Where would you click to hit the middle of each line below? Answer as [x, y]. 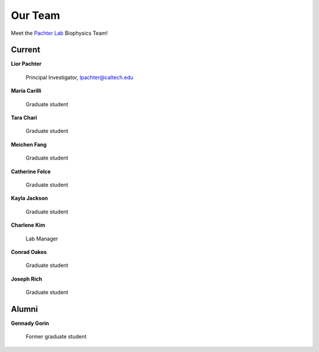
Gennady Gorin [30, 323]
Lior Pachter [26, 64]
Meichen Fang [29, 144]
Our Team [35, 15]
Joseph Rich [27, 279]
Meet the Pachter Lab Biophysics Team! [59, 33]
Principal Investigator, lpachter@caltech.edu [80, 77]
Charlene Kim [28, 225]
